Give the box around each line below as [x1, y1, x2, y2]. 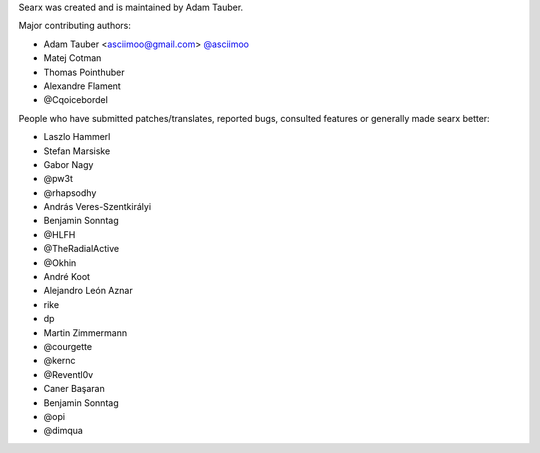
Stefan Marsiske [43, 145, 111, 157]
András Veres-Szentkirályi [43, 201, 152, 213]
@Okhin [43, 256, 77, 269]
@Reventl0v [43, 368, 94, 380]
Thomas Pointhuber [43, 66, 125, 78]
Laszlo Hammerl [43, 131, 111, 143]
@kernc [43, 355, 76, 367]
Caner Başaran [43, 383, 105, 395]
